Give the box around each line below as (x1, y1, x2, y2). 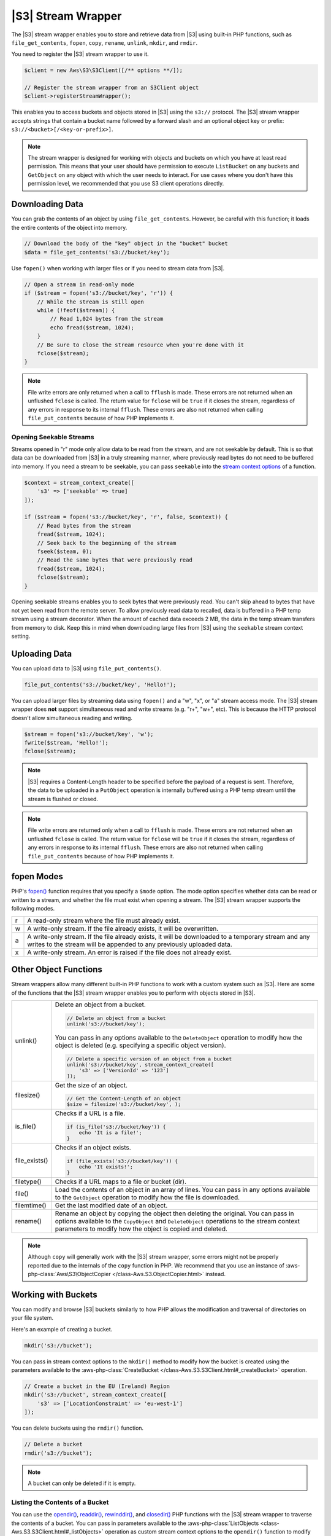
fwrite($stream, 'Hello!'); (24, 739, 108, 746)
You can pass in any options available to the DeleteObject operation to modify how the (55, 1033, 303, 1041)
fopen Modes (11, 871, 64, 882)
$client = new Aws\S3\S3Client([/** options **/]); (24, 67, 183, 74)
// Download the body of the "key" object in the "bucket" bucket (24, 240, 228, 247)
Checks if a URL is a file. (55, 1109, 126, 1118)
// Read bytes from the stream (37, 522, 131, 529)
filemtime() (15, 1201, 47, 1210)
